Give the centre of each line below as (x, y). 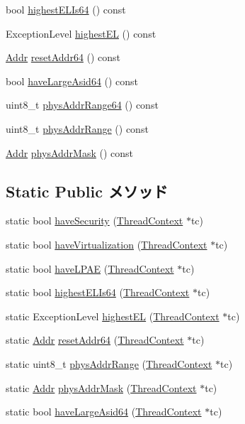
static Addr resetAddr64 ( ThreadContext (95, 340)
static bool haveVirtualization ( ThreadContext (107, 244)
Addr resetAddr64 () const (63, 57)
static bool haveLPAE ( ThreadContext (90, 268)
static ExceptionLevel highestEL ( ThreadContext (113, 316)
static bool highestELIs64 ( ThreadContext (98, 292)
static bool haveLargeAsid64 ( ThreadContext (104, 412)
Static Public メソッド (87, 191)
